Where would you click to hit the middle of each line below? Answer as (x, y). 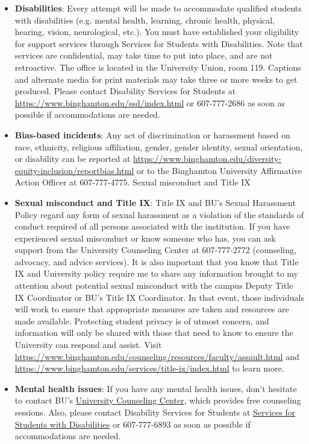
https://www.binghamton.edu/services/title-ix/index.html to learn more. (149, 368)
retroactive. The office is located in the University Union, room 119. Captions (158, 67)
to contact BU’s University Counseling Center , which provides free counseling (158, 400)
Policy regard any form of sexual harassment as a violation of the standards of (159, 214)
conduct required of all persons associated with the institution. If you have (152, 226)
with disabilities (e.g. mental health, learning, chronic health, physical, (145, 20)
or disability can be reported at (73, 159)
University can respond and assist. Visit (88, 345)
